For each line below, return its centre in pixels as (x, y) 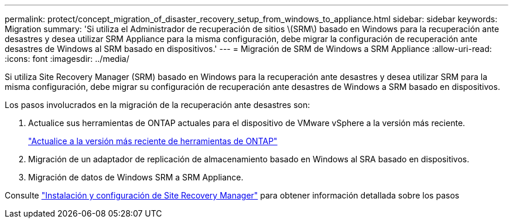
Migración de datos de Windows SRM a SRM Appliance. (136, 177)
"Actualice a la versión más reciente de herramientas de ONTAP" (153, 141)
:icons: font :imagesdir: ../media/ (67, 59)
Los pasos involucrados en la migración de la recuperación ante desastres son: (158, 105)
